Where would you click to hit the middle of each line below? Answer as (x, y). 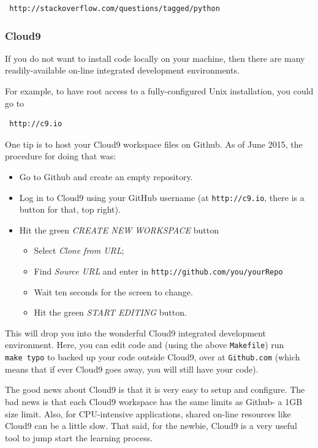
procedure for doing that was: (61, 156)
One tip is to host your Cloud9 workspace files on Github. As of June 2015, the (154, 144)
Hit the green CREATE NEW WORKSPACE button (119, 230)
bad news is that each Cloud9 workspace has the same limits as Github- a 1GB (154, 401)
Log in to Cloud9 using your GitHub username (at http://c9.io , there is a (162, 197)
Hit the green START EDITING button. (110, 312)
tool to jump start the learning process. (79, 437)
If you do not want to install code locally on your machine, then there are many (155, 58)
